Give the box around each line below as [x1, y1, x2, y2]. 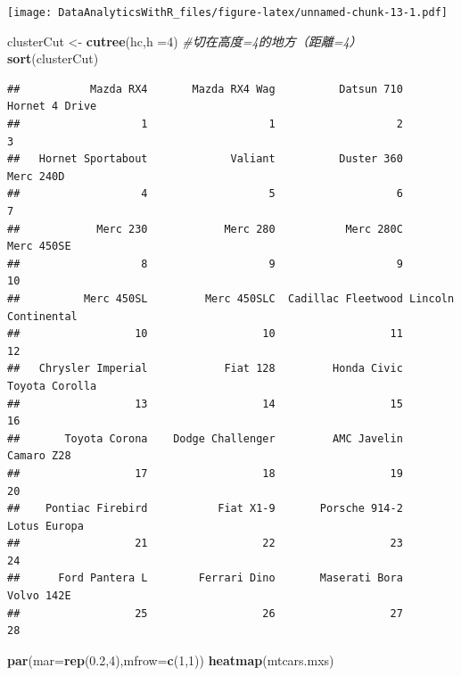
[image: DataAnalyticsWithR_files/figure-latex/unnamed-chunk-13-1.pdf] [7, 6, 448, 19]
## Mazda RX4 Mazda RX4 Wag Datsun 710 [7, 82, 403, 95]
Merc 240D [7, 169, 65, 183]
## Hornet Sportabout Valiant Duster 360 [7, 153, 403, 166]
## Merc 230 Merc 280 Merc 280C [7, 222, 403, 235]
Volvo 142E [7, 589, 71, 603]
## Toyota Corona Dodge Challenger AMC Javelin [7, 432, 403, 445]
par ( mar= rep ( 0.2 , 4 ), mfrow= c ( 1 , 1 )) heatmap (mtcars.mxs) [7, 650, 334, 669]
